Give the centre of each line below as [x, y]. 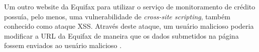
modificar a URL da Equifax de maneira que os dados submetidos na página [121, 35]
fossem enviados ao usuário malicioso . [63, 45]
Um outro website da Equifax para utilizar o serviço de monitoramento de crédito [130, 6]
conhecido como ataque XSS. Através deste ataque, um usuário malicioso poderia [129, 26]
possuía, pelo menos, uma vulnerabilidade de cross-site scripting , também [117, 16]
